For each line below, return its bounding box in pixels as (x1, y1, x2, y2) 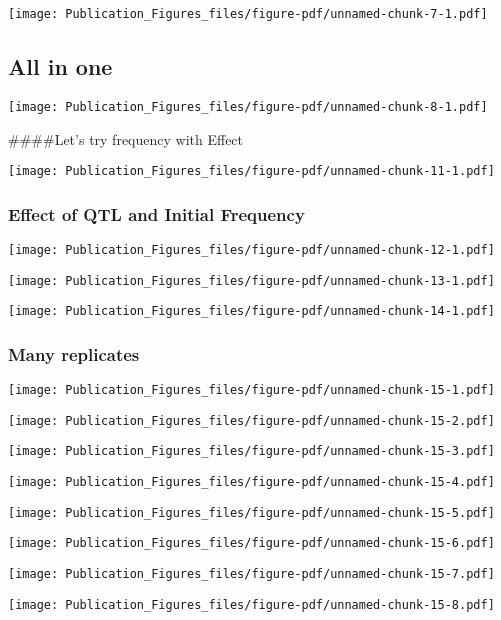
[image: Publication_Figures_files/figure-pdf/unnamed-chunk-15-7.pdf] (8, 567, 495, 582)
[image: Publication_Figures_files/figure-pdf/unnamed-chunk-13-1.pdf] (8, 273, 495, 288)
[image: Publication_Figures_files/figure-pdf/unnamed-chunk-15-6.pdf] (8, 536, 495, 551)
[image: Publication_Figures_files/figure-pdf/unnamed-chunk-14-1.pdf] (8, 304, 495, 319)
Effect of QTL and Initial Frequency (8, 201, 305, 226)
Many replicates (8, 341, 140, 366)
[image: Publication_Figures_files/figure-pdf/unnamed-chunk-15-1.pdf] (8, 383, 495, 398)
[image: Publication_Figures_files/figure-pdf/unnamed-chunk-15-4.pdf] (8, 475, 495, 490)
